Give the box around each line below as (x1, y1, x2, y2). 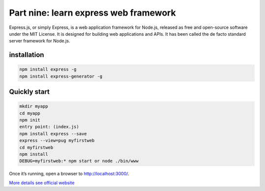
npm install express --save (19, 131, 87, 136)
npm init (19, 117, 41, 123)
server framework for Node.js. (9, 38, 71, 44)
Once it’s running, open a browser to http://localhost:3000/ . (9, 171, 130, 177)
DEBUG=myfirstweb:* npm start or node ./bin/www (19, 158, 139, 164)
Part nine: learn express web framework (9, 7, 176, 18)
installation (9, 51, 44, 59)
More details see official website (9, 180, 75, 186)
